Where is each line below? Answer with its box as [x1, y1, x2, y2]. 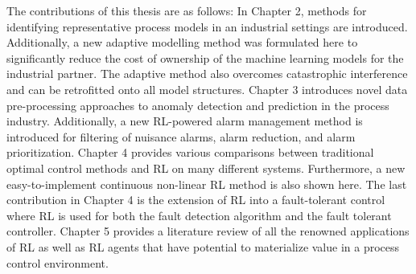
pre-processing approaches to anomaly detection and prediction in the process [6, 96, 389, 113]
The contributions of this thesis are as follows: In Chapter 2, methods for [6, 2, 367, 18]
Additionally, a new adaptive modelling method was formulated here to [6, 34, 358, 51]
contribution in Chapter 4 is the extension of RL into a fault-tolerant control [6, 191, 385, 208]
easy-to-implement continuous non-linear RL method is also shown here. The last [6, 175, 407, 192]
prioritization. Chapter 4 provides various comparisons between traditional [6, 144, 374, 161]
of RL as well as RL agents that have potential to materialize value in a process [6, 238, 400, 255]
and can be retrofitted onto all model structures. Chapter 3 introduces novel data [6, 80, 408, 97]
